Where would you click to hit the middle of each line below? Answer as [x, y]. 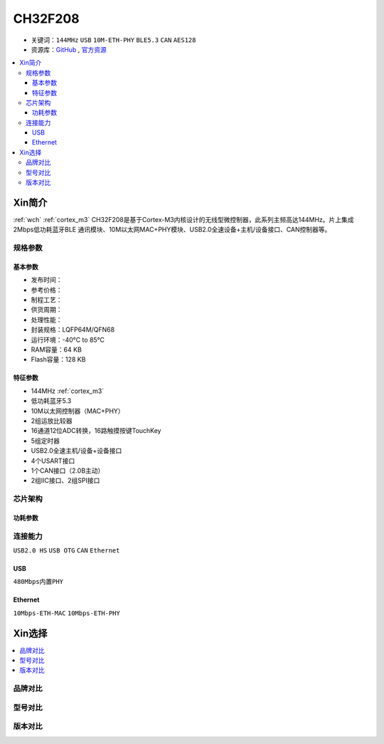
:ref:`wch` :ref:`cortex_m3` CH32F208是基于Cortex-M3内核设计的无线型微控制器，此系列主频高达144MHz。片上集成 [184, 219]
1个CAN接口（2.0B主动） [68, 471]
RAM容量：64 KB [56, 350]
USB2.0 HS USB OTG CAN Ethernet [66, 551]
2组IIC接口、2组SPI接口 [65, 481]
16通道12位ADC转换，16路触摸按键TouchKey [96, 431]
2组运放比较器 [52, 421]
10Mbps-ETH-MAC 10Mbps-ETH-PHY [66, 613]
